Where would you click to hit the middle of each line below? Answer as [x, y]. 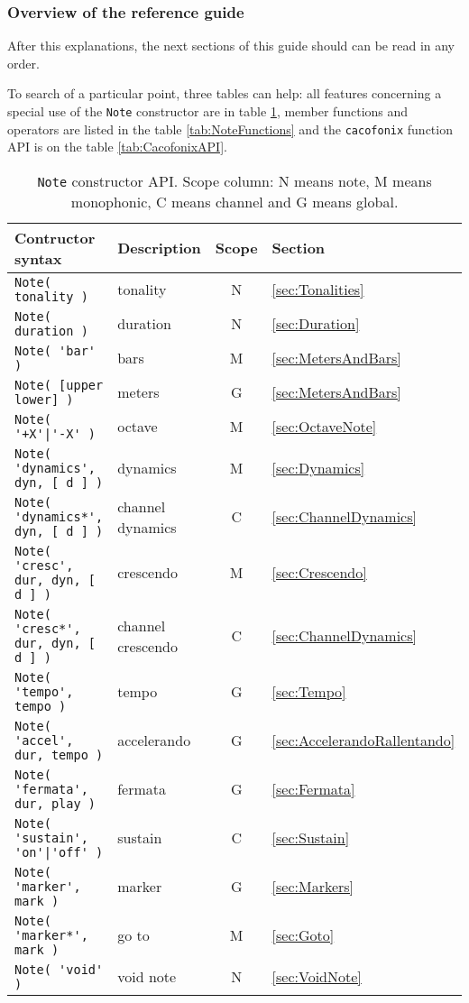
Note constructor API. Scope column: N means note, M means [234, 180]
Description [159, 248]
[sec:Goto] [303, 935]
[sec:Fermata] [313, 789]
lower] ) [44, 399]
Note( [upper [59, 385]
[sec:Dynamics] [318, 468]
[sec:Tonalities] [318, 290]
